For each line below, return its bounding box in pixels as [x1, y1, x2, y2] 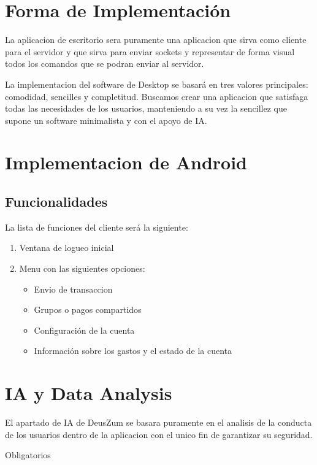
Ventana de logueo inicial [19, 241, 114, 254]
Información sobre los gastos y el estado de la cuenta [34, 344, 232, 357]
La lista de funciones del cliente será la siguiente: [5, 220, 188, 233]
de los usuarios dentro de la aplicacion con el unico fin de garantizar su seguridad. [5, 428, 313, 440]
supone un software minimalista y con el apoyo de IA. [5, 113, 207, 126]
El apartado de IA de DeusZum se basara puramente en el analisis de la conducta [5, 416, 312, 429]
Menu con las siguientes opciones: [19, 262, 145, 275]
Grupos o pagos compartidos [34, 303, 142, 316]
